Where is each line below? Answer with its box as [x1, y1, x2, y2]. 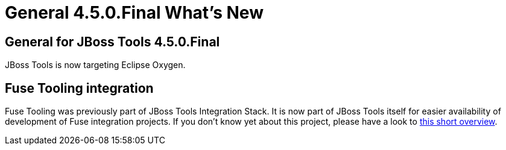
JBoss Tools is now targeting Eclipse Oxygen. [5, 60, 186, 70]
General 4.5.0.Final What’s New [5, 2, 264, 23]
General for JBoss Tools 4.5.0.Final [5, 34, 220, 49]
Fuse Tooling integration [5, 80, 154, 96]
